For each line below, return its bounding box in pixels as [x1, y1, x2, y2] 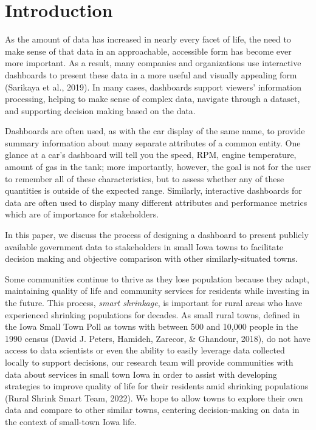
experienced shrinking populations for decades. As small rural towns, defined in [5, 308, 300, 321]
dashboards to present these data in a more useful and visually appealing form [5, 68, 297, 81]
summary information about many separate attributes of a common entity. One [5, 136, 301, 149]
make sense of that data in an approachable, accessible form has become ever [5, 44, 292, 57]
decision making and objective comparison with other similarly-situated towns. [5, 252, 298, 265]
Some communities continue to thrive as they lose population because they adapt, [5, 272, 309, 285]
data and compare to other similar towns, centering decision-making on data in [5, 403, 300, 416]
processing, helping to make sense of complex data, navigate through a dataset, [5, 92, 300, 105]
